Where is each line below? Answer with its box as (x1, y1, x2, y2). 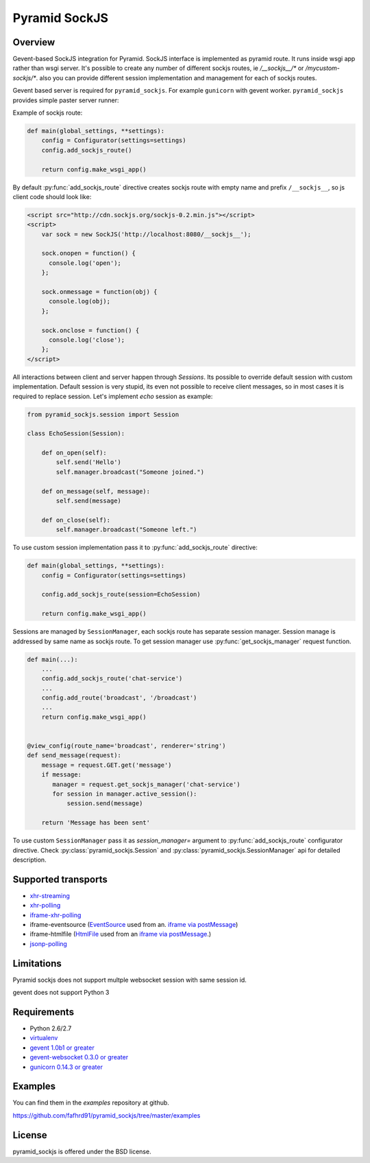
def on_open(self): (41, 449, 108, 457)
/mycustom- (305, 64, 341, 72)
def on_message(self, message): (41, 487, 151, 495)
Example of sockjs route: (12, 108, 83, 117)
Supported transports (12, 873, 108, 885)
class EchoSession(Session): (27, 430, 125, 437)
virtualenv (29, 1034, 58, 1042)
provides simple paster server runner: (12, 96, 119, 104)
